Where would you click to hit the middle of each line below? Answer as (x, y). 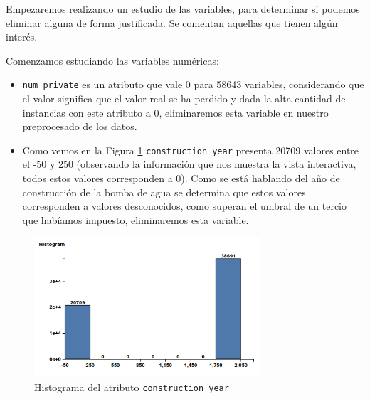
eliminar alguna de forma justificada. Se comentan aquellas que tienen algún (172, 22)
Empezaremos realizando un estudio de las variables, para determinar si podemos (183, 9)
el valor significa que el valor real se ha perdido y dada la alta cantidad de (184, 99)
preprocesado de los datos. (80, 126)
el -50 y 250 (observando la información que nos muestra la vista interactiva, (189, 164)
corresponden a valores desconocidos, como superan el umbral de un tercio (185, 206)
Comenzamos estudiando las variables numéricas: (112, 60)
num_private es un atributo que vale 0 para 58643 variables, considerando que (193, 84)
